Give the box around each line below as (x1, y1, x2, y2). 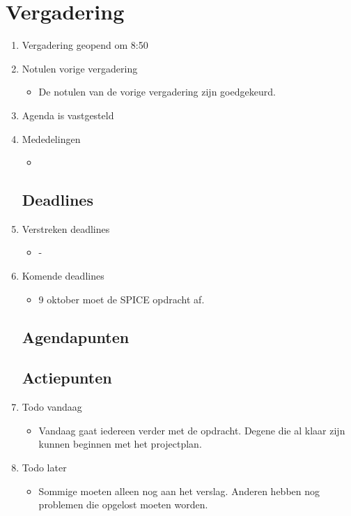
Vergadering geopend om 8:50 (22, 38, 148, 52)
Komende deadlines (22, 268, 104, 283)
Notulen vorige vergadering (22, 61, 138, 75)
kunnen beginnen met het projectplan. (38, 437, 202, 451)
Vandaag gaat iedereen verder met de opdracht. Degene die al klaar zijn (38, 423, 345, 437)
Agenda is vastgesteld (22, 107, 114, 122)
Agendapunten (22, 326, 130, 347)
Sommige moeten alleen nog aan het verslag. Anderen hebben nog (38, 483, 320, 498)
